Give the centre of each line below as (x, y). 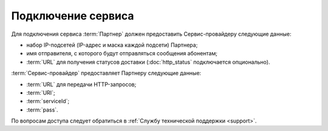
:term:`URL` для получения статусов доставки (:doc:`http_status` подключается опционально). (148, 62)
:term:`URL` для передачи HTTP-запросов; (81, 84)
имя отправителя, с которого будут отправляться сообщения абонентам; (122, 53)
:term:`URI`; (41, 92)
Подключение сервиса (73, 16)
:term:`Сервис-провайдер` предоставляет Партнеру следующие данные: (106, 73)
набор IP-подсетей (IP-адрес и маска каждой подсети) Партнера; (112, 45)
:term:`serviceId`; (48, 101)
